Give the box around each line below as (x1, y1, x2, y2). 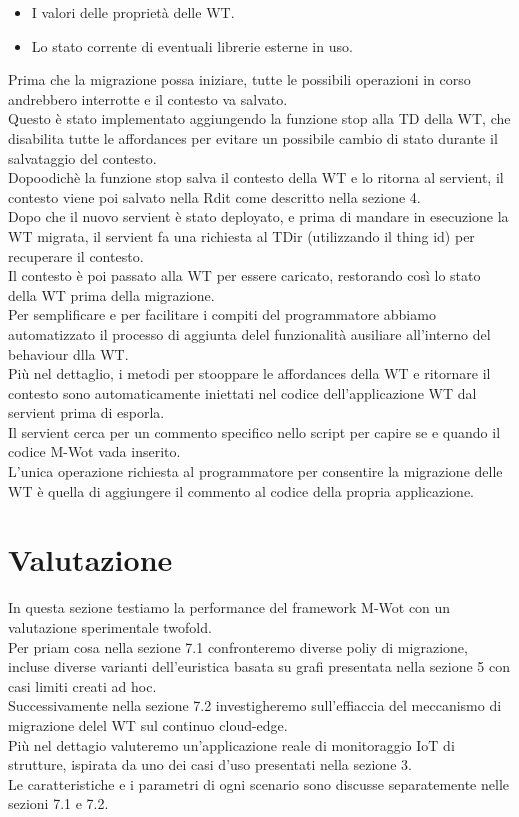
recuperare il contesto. (8, 245, 144, 266)
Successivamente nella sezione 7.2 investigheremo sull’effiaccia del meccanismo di (8, 695, 502, 716)
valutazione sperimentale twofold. (8, 616, 212, 637)
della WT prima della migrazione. (8, 284, 215, 305)
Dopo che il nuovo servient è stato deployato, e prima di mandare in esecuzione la (8, 206, 509, 227)
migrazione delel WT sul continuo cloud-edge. (8, 714, 288, 735)
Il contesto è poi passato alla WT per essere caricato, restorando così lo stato (8, 265, 481, 286)
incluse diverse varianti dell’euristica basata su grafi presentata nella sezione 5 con (8, 656, 510, 677)
